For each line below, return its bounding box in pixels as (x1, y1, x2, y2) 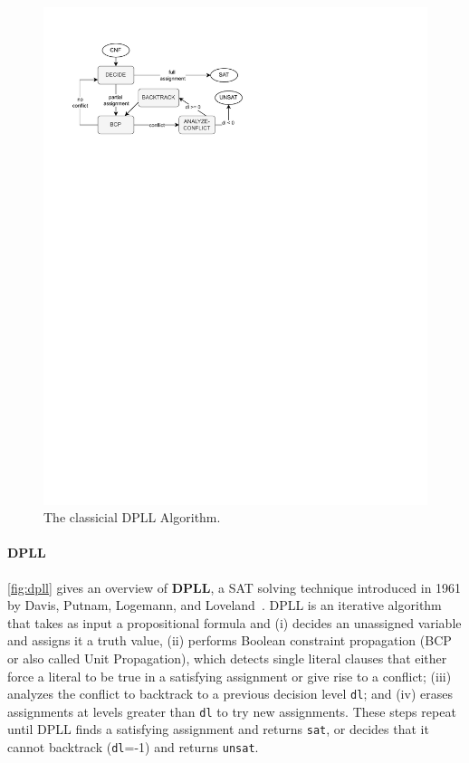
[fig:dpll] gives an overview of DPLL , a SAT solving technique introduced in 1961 (7, 577, 462, 596)
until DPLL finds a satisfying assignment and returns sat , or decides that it (7, 720, 429, 739)
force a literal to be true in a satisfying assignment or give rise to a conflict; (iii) (7, 666, 452, 685)
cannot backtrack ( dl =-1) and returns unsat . (7, 738, 259, 757)
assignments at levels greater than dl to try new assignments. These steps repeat (7, 701, 456, 720)
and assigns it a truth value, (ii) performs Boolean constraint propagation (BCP (7, 631, 452, 650)
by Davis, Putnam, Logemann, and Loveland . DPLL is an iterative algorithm (7, 596, 442, 615)
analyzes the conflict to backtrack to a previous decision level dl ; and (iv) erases (7, 684, 453, 703)
